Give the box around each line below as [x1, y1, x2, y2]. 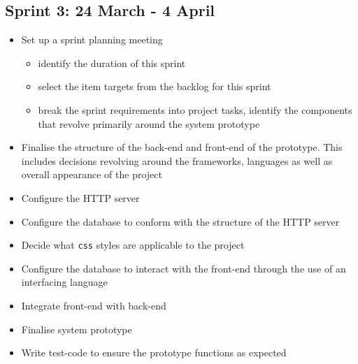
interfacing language [21, 275, 108, 289]
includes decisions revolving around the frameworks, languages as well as [21, 153, 333, 168]
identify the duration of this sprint [38, 55, 186, 70]
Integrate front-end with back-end [21, 298, 166, 312]
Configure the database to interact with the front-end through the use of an [21, 261, 346, 275]
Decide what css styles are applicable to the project [21, 238, 245, 252]
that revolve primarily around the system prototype [38, 116, 260, 131]
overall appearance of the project [21, 167, 162, 182]
